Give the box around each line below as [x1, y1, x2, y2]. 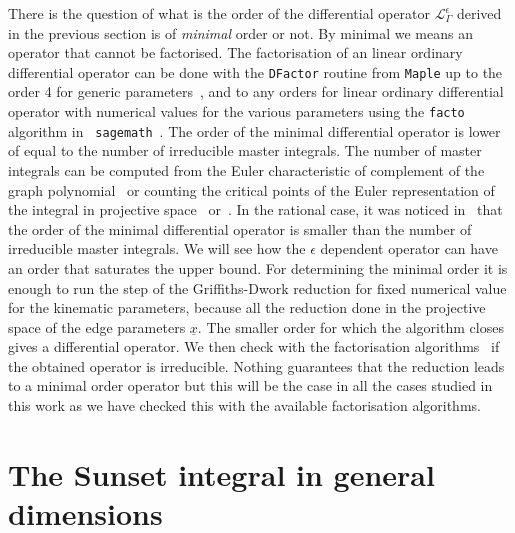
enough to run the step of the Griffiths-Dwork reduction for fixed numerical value [8, 277, 507, 298]
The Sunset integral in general [8, 453, 435, 494]
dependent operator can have [320, 238, 498, 259]
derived [456, 3, 502, 23]
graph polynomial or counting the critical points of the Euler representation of [8, 179, 495, 200]
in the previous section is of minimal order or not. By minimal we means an [8, 22, 473, 43]
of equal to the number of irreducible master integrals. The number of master [8, 140, 482, 161]
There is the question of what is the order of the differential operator [8, 3, 431, 23]
